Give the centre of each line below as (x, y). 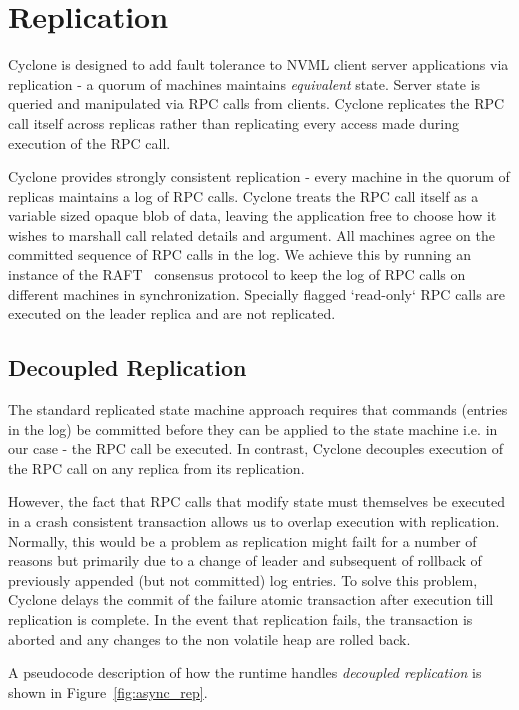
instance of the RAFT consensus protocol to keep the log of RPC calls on (237, 274)
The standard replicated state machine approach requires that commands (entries (258, 409)
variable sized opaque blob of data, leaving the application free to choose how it (252, 215)
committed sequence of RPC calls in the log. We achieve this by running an (240, 254)
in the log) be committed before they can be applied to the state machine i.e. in (253, 428)
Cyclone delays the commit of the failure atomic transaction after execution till (251, 599)
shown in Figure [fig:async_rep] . (108, 691)
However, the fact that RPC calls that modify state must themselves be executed (256, 501)
